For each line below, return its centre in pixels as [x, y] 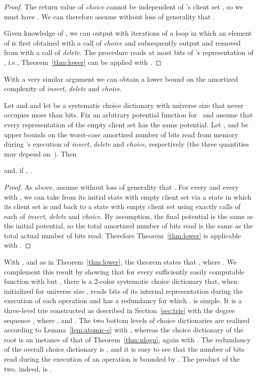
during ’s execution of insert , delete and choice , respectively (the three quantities [127, 144]
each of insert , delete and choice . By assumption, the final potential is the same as [129, 216]
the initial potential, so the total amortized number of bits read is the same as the [129, 226]
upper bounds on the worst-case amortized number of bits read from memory [121, 134]
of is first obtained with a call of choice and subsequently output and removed [122, 42]
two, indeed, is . [28, 368]
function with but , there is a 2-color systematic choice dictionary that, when [121, 281]
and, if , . [18, 170]
